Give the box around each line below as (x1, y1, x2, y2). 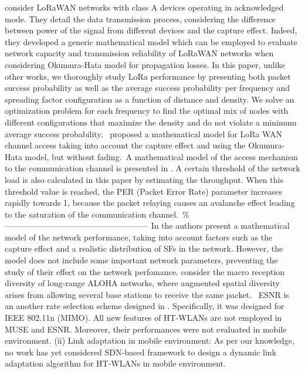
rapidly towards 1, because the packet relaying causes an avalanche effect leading (5, 196, 295, 209)
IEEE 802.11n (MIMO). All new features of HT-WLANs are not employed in (5, 311, 282, 324)
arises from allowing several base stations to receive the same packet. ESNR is (5, 288, 289, 300)
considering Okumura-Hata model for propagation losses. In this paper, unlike (5, 58, 285, 70)
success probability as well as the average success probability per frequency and (5, 82, 290, 94)
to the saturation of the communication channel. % (5, 208, 189, 220)
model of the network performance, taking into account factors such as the (5, 230, 273, 243)
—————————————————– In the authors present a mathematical (5, 219, 290, 232)
